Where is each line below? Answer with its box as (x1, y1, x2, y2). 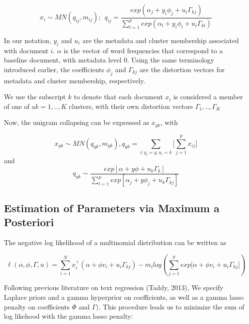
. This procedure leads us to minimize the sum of (98, 301, 245, 311)
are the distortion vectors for (140, 64, 225, 74)
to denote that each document (74, 92, 163, 102)
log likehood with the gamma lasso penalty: (4, 311, 133, 321)
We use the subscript (4, 92, 66, 102)
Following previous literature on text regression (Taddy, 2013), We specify (4, 282, 224, 293)
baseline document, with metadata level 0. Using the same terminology (4, 55, 215, 65)
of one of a (4, 101, 35, 111)
